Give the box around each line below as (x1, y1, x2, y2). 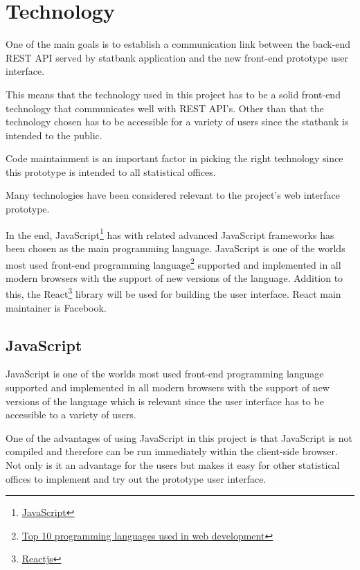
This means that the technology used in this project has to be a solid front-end (6, 87, 341, 101)
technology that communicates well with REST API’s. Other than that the (6, 100, 324, 115)
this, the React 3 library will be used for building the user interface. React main (6, 285, 341, 301)
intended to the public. (6, 127, 102, 142)
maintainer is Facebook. (6, 300, 107, 314)
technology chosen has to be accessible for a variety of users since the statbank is (6, 114, 349, 129)
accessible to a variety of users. (6, 407, 136, 422)
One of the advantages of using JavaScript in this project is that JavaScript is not (6, 430, 353, 445)
